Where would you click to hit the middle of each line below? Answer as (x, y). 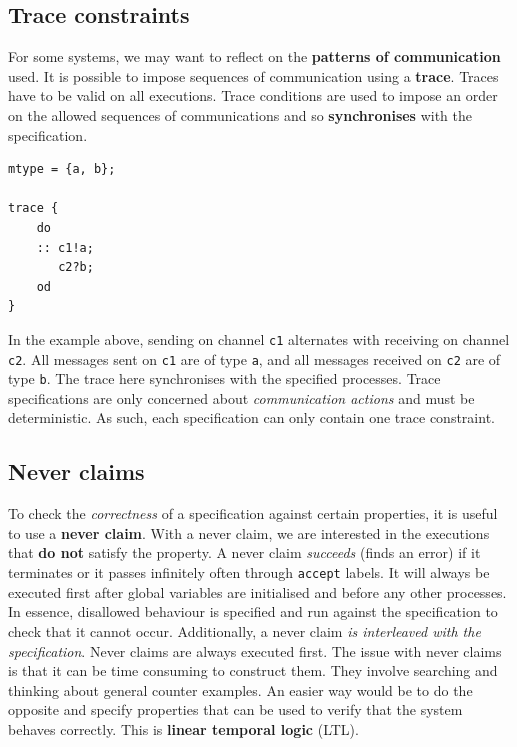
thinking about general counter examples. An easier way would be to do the (240, 689)
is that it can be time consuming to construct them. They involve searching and (253, 670)
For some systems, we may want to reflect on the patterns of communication (254, 56)
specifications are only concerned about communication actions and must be (241, 397)
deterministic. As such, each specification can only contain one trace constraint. (251, 417)
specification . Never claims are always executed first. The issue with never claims (255, 650)
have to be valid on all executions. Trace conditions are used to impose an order (253, 95)
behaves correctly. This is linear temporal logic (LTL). (183, 728)
